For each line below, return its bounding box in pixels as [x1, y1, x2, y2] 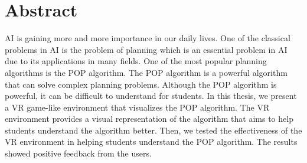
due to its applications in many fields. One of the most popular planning [5, 55, 267, 67]
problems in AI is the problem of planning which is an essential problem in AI [5, 43, 288, 55]
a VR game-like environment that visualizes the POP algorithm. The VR [5, 101, 270, 113]
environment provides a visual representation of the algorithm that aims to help [5, 112, 293, 125]
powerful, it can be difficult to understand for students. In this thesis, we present [5, 89, 297, 102]
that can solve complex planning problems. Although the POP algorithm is [5, 78, 277, 90]
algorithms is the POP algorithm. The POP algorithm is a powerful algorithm [5, 66, 288, 78]
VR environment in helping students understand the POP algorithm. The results [5, 135, 298, 148]
